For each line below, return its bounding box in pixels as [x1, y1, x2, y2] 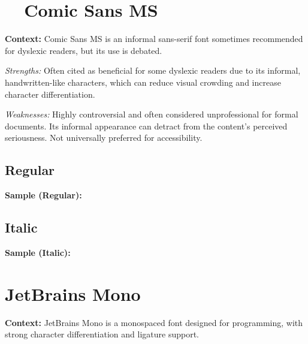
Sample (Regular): [5, 189, 82, 201]
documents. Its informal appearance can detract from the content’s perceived [5, 119, 288, 132]
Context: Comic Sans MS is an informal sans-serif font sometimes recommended [5, 32, 303, 45]
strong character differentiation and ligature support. [5, 328, 199, 340]
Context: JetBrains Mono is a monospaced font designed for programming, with [5, 316, 303, 328]
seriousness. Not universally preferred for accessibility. [5, 131, 203, 144]
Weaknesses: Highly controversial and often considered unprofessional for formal [5, 108, 298, 120]
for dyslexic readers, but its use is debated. [5, 44, 162, 56]
